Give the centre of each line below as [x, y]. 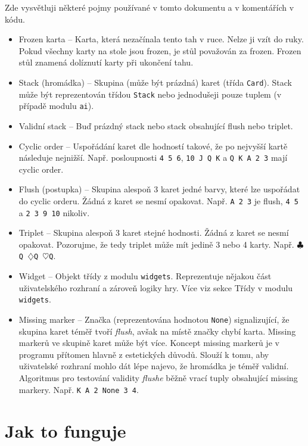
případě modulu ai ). [56, 106]
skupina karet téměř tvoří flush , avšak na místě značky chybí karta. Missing [157, 331]
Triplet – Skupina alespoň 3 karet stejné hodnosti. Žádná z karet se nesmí [154, 233]
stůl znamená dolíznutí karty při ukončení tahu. [106, 62]
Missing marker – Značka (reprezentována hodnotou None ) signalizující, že [154, 319]
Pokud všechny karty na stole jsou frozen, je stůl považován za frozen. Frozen [160, 50]
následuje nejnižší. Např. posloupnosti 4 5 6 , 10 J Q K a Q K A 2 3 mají [153, 157]
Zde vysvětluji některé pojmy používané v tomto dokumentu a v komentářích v [150, 7]
